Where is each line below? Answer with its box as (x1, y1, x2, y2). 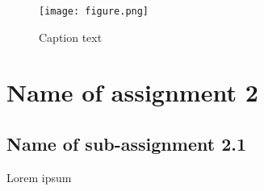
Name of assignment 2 (6, 76, 258, 109)
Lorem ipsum (6, 168, 72, 185)
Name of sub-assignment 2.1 (6, 131, 246, 156)
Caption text (39, 28, 103, 45)
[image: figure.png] (39, 6, 149, 17)
